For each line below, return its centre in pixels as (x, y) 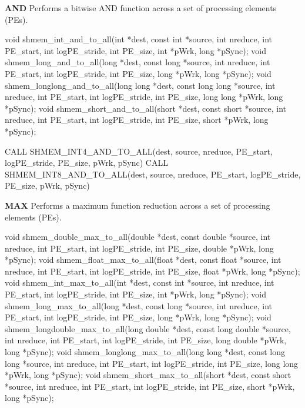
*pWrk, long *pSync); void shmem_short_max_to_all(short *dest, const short (148, 375)
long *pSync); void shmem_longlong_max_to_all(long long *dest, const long (145, 352)
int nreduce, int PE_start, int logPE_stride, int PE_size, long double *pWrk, (146, 340)
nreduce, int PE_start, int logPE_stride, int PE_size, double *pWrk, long (139, 248)
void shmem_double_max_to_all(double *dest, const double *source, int (138, 237)
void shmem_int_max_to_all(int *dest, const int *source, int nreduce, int (140, 282)
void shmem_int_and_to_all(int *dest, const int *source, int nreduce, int (139, 39)
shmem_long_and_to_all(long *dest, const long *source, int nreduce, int (138, 62)
